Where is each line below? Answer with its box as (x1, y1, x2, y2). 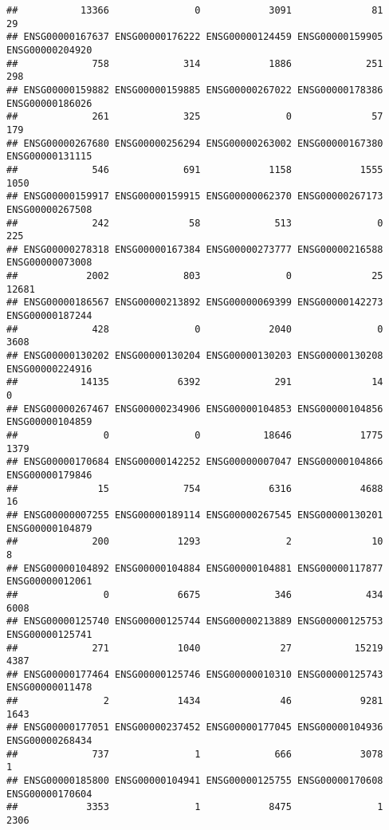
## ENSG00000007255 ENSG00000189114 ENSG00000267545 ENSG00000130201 (6, 509, 383, 521)
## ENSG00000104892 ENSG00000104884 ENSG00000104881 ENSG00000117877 (6, 562, 383, 574)
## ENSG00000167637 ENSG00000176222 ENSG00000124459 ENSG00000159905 (6, 31, 383, 43)
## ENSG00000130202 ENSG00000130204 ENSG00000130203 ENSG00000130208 (6, 350, 383, 362)
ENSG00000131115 (6, 151, 92, 163)
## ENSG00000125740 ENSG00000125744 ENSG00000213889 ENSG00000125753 (6, 616, 383, 627)
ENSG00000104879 (6, 522, 92, 534)
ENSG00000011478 (6, 682, 92, 694)
